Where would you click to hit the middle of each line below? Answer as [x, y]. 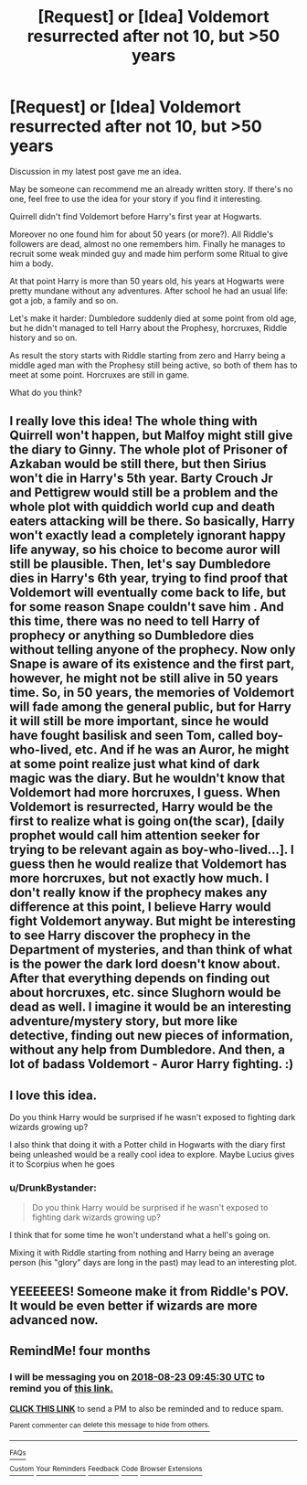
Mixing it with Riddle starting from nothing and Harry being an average [142, 1253]
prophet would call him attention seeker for [135, 835]
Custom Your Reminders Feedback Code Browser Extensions [106, 1469]
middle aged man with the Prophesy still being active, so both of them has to [154, 365]
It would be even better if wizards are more [133, 1305]
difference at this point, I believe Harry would [140, 907]
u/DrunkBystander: [53, 1188]
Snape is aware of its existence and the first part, [152, 664]
